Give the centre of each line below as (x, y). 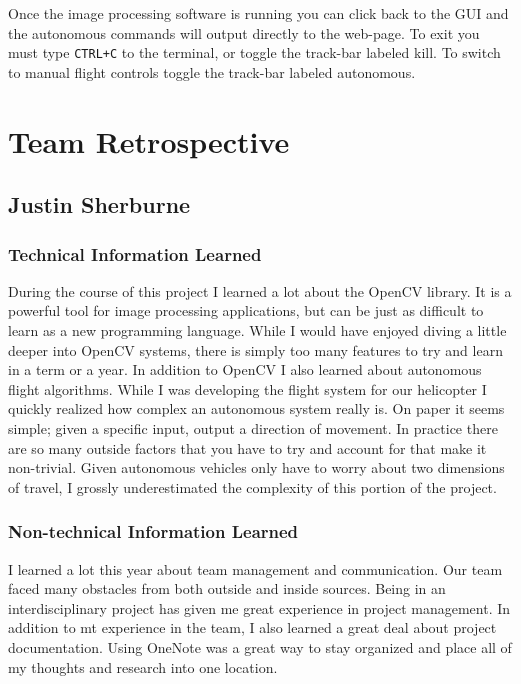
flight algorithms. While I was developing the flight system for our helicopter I (247, 388)
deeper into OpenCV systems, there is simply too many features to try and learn (255, 349)
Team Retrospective (149, 140)
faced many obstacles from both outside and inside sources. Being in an (227, 588)
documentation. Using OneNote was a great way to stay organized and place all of (260, 646)
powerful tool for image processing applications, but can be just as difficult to (246, 310)
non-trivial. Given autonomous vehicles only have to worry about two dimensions (256, 467)
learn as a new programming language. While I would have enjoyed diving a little (257, 330)
